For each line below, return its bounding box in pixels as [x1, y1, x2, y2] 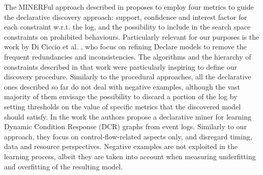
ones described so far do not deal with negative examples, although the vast [4, 81, 241, 92]
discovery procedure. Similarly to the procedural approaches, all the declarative [4, 71, 251, 82]
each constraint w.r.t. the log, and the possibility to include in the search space [4, 21, 251, 32]
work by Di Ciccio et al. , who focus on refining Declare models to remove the [4, 41, 247, 52]
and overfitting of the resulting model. [4, 161, 123, 171]
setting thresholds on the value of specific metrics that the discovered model [4, 101, 241, 111]
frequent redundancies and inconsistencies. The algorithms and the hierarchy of [4, 51, 251, 62]
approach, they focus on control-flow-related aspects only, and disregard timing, [4, 131, 252, 141]
